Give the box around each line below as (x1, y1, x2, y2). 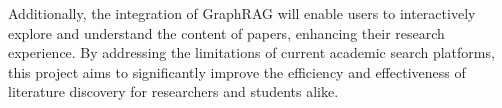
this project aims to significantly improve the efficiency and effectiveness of (8, 61, 466, 82)
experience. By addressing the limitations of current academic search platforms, (8, 42, 495, 63)
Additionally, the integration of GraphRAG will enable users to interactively (8, 3, 476, 23)
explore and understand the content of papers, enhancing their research (8, 22, 445, 43)
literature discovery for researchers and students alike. (8, 81, 339, 102)
